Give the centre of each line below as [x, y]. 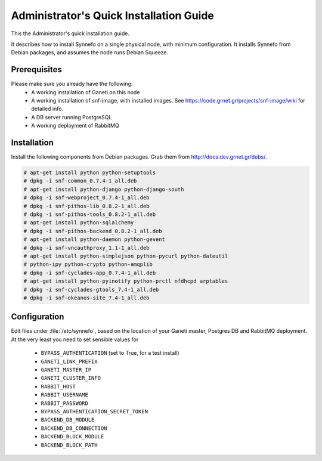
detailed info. [47, 109]
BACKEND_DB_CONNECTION [74, 428]
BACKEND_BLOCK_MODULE [72, 437]
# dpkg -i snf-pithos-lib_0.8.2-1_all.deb [86, 206]
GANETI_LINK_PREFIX [69, 361]
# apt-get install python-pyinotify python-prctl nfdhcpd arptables [126, 281]
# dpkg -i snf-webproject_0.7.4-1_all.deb [86, 198]
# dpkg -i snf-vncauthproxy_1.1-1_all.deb [86, 248]
